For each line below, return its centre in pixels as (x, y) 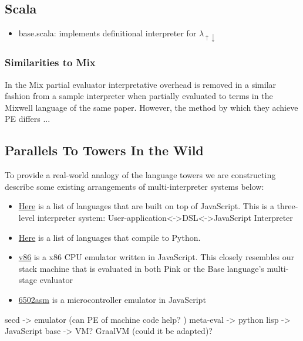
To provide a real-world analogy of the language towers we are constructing (140, 175)
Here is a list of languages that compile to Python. (110, 237)
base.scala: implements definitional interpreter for (107, 33)
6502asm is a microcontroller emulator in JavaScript (112, 299)
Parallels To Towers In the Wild (104, 150)
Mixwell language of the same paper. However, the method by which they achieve (151, 107)
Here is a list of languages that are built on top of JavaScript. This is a (146, 206)
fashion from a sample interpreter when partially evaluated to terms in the (139, 96)
